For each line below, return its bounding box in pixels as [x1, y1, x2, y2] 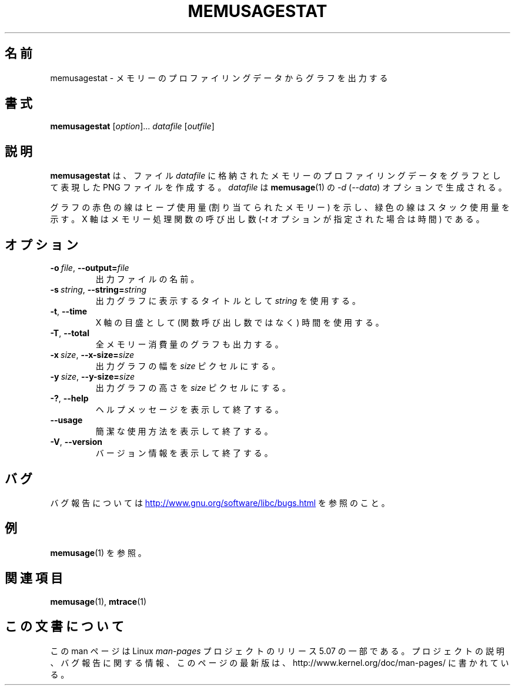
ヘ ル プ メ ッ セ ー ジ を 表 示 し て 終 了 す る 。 [95, 404, 283, 415]
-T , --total [50, 328, 89, 339]
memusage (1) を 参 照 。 [50, 547, 146, 558]
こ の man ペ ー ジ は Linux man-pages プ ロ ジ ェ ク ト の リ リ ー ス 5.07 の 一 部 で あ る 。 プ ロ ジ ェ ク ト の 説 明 [50, 645, 504, 656]
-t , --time [50, 306, 88, 317]
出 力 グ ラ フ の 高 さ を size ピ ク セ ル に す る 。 [95, 383, 291, 393]
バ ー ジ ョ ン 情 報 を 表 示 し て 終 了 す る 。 [95, 448, 273, 458]
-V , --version [50, 437, 102, 447]
